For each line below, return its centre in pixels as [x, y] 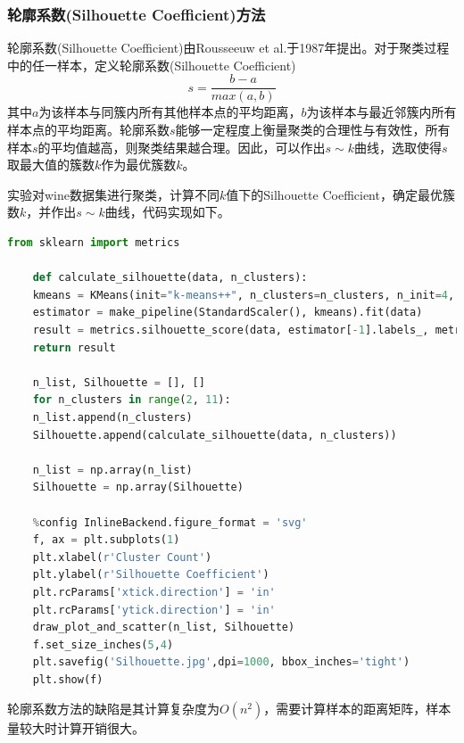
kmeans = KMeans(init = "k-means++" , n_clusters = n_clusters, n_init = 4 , [244, 295]
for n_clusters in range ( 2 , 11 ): [132, 400]
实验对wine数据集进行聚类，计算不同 [113, 194]
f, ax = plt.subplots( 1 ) [106, 540]
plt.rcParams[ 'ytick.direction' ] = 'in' [154, 610]
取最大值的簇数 [51, 165]
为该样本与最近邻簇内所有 [381, 112]
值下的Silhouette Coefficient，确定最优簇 [340, 194]
